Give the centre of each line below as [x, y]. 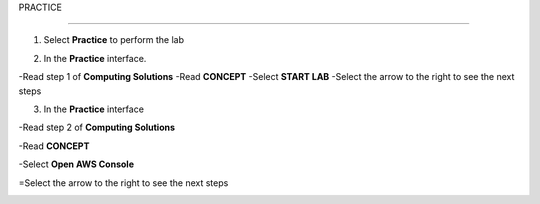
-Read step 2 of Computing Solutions [96, 127]
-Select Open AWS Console [76, 164]
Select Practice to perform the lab [114, 40]
